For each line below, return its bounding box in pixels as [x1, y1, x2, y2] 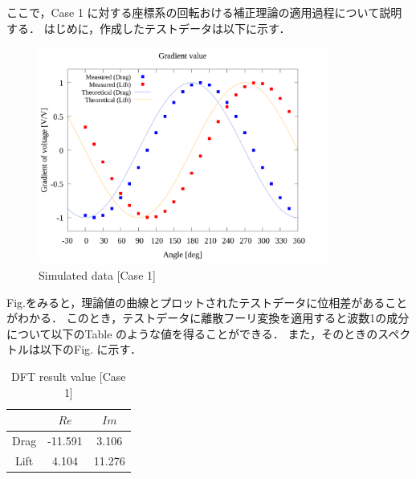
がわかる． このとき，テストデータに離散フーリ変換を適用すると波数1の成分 [6, 309, 410, 326]
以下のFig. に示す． [39, 341, 142, 358]
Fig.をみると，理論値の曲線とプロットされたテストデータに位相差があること [6, 293, 408, 310]
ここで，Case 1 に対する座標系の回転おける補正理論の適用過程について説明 [6, 4, 402, 20]
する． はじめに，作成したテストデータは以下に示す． [6, 19, 291, 36]
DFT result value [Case [11, 368, 126, 385]
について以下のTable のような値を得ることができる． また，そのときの [6, 325, 378, 342]
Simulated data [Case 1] [39, 267, 156, 284]
